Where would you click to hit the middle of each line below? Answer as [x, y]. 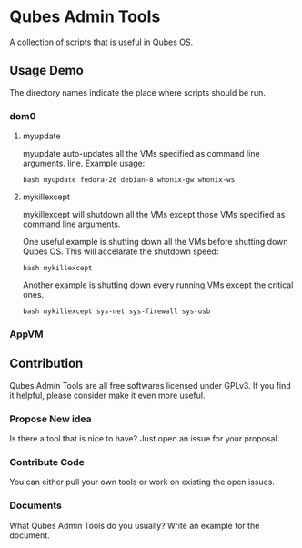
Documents [35, 505]
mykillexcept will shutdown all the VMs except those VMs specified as [154, 215]
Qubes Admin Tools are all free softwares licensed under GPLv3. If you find [150, 385]
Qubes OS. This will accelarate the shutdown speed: [121, 251]
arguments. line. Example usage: [84, 163]
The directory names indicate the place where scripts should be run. [137, 92]
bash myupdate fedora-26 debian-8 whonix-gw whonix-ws [129, 180]
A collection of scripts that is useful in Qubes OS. [101, 42]
